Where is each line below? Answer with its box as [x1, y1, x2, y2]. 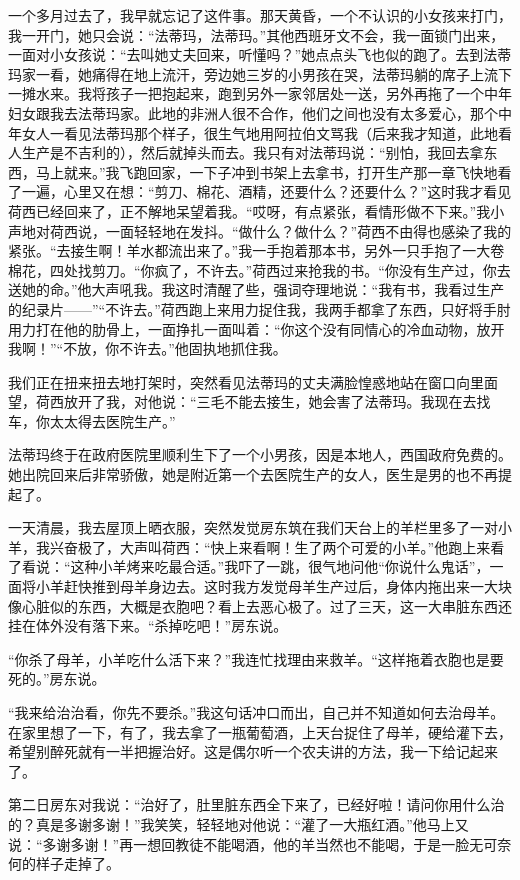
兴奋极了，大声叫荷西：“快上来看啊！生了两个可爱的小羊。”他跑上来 [49, 536, 491, 557]
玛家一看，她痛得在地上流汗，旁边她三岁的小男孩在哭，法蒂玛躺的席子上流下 [8, 63, 512, 84]
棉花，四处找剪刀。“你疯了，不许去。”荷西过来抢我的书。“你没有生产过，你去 [8, 259, 511, 280]
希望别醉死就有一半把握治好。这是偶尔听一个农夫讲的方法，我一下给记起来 [8, 741, 498, 762]
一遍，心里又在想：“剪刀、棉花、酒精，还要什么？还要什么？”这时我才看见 [21, 181, 512, 202]
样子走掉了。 [35, 853, 120, 874]
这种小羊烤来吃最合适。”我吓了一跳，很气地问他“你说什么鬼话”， [70, 556, 490, 577]
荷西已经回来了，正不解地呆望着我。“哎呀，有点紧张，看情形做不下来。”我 [8, 200, 491, 221]
